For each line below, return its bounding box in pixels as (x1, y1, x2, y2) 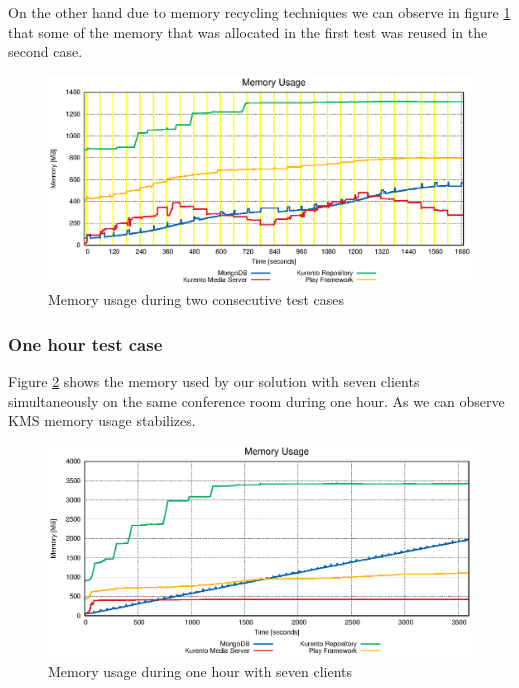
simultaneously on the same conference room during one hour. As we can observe (8, 390, 505, 411)
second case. (8, 41, 83, 62)
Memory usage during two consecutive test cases (48, 289, 344, 310)
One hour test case (8, 331, 163, 356)
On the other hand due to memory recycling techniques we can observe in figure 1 (8, 2, 511, 22)
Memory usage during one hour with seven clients (48, 660, 353, 681)
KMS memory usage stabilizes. (8, 410, 196, 431)
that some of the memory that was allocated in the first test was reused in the (8, 21, 488, 42)
